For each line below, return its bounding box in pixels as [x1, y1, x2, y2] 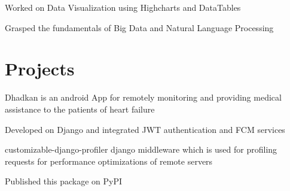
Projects [5, 56, 75, 81]
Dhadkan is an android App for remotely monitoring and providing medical [5, 91, 282, 104]
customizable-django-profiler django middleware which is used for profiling [5, 143, 277, 156]
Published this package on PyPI [5, 175, 122, 187]
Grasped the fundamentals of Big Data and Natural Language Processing [5, 21, 274, 34]
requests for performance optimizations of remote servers [5, 154, 213, 167]
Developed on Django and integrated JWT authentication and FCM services [5, 123, 285, 135]
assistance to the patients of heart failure [5, 102, 155, 115]
